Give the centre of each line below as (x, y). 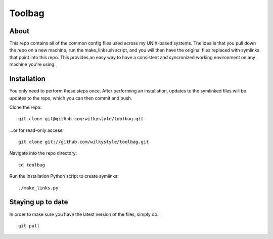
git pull (29, 226)
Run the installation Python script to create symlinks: (64, 176)
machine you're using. (32, 64)
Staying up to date (39, 202)
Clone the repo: (26, 107)
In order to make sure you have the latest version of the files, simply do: (84, 214)
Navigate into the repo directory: (43, 153)
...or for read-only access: (37, 130)
